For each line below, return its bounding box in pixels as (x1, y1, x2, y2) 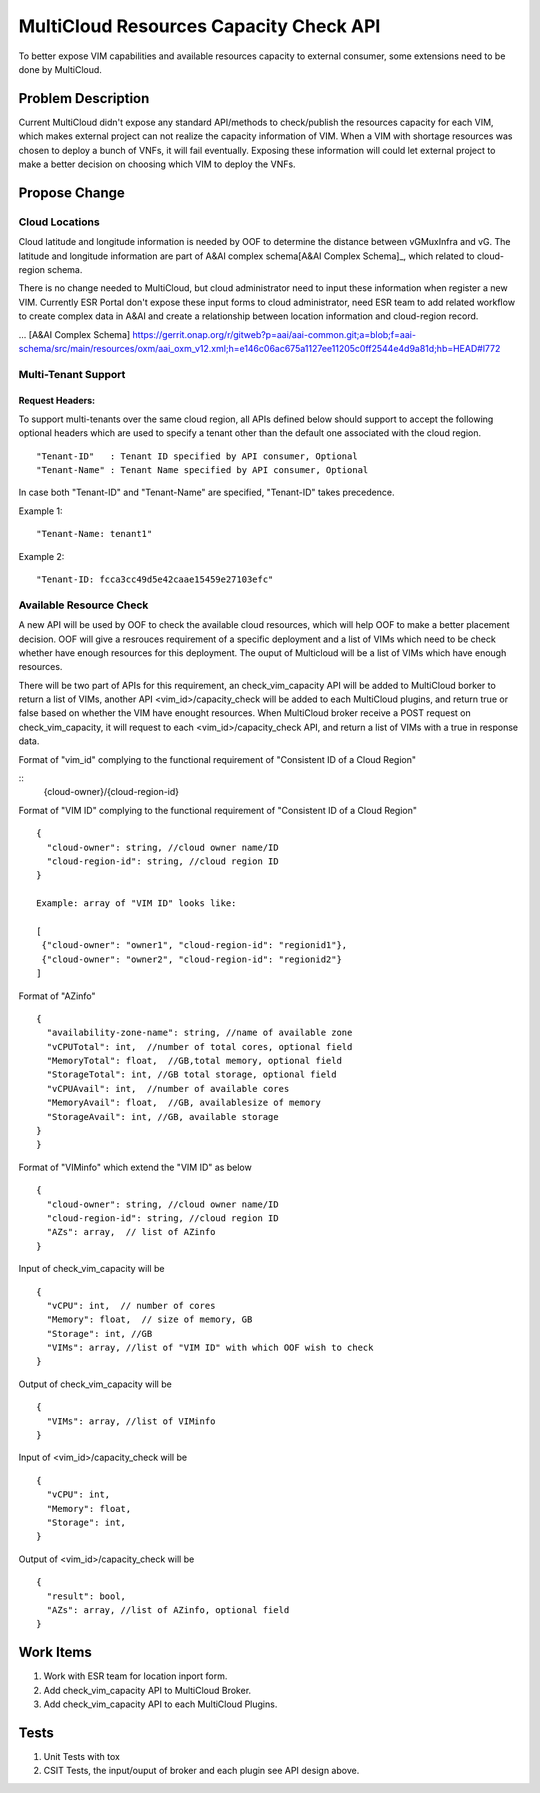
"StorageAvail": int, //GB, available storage (46, 1111, 279, 1122)
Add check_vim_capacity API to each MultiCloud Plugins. (43, 1698, 278, 1710)
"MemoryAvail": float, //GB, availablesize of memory (46, 1097, 322, 1109)
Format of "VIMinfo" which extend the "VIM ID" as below (18, 1161, 252, 1173)
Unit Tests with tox (43, 1750, 120, 1762)
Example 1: (18, 505, 63, 517)
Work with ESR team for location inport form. (43, 1670, 228, 1682)
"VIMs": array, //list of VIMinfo (46, 1415, 216, 1427)
